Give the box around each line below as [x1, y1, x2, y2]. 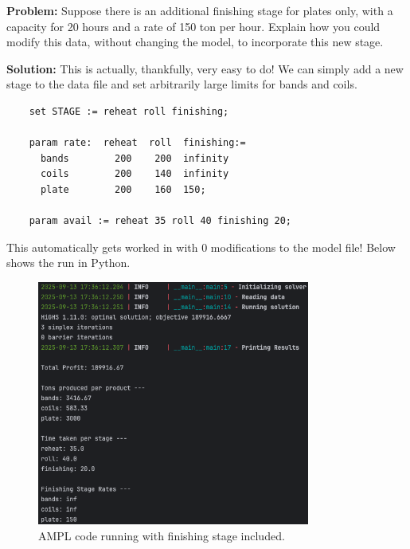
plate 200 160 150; [40, 183, 206, 195]
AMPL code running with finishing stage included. [38, 527, 285, 544]
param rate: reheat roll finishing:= [29, 137, 246, 149]
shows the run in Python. [6, 254, 131, 271]
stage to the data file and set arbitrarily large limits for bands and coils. [6, 76, 357, 92]
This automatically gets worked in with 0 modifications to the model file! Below [6, 238, 396, 255]
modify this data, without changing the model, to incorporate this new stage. [6, 33, 384, 50]
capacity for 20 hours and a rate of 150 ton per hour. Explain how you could [6, 18, 381, 34]
